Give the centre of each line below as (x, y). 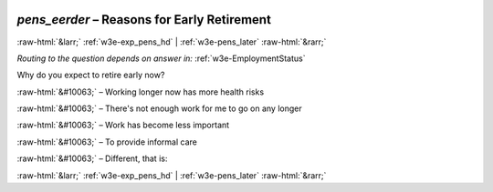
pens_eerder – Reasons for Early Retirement (144, 20)
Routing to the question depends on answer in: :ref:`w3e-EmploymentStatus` (161, 58)
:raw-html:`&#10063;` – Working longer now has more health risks (141, 92)
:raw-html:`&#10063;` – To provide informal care (107, 142)
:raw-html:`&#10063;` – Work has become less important (123, 125)
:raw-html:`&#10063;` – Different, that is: (92, 158)
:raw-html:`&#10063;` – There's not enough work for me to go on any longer (159, 108)
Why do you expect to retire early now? (91, 75)
